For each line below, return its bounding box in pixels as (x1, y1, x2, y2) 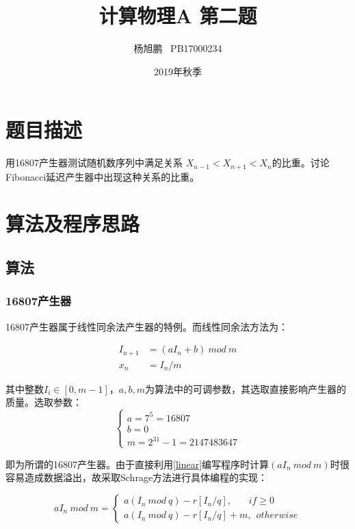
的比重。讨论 (272, 155, 330, 170)
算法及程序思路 (5, 209, 140, 237)
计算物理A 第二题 (98, 1, 257, 29)
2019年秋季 (154, 64, 202, 78)
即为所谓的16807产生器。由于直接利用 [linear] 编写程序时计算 (5, 456, 269, 471)
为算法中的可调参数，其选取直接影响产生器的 (144, 381, 346, 396)
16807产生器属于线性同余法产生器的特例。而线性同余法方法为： (5, 319, 288, 333)
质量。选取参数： (5, 395, 82, 409)
